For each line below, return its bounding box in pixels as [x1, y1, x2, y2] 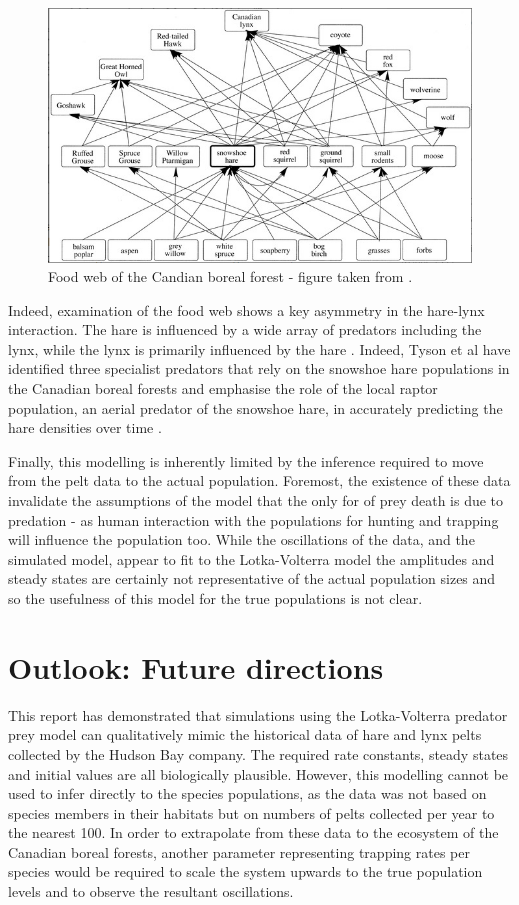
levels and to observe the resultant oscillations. [8, 881, 294, 902]
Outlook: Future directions [8, 646, 384, 687]
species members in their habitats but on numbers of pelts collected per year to [8, 802, 495, 823]
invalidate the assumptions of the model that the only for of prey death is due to [8, 490, 504, 511]
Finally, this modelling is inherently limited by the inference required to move [8, 450, 484, 471]
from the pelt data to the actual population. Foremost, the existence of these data [8, 470, 511, 491]
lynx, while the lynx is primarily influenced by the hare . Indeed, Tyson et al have [8, 338, 511, 359]
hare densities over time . [8, 417, 162, 438]
